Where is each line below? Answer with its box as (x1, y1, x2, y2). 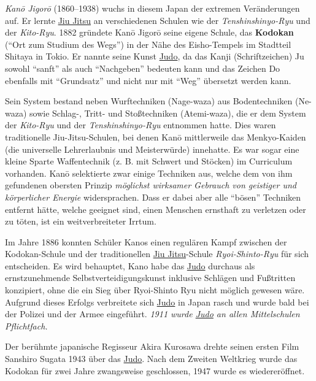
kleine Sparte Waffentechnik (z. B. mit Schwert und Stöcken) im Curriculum (5, 155, 293, 167)
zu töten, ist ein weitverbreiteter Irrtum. (5, 215, 156, 228)
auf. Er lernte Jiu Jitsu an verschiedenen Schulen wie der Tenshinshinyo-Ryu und (5, 13, 310, 26)
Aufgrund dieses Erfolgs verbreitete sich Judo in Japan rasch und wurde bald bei (5, 295, 309, 308)
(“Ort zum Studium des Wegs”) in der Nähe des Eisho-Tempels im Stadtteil (5, 37, 291, 50)
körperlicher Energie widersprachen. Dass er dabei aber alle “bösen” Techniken (5, 190, 301, 203)
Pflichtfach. (5, 319, 48, 332)
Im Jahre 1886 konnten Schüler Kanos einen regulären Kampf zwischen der (5, 235, 287, 248)
